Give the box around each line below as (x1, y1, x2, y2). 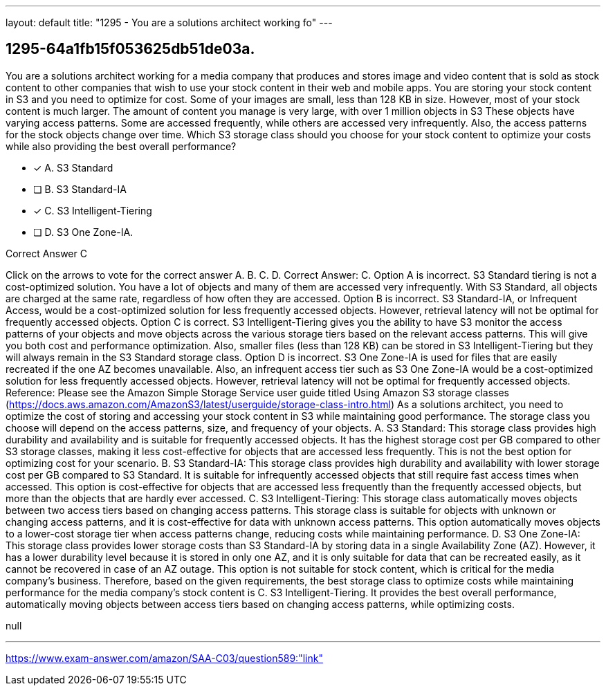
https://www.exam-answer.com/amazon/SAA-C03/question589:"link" (6, 652, 323, 664)
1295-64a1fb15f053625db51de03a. (6, 40, 255, 58)
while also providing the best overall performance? (6, 140, 237, 152)
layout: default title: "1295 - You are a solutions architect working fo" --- (6, 17, 333, 28)
